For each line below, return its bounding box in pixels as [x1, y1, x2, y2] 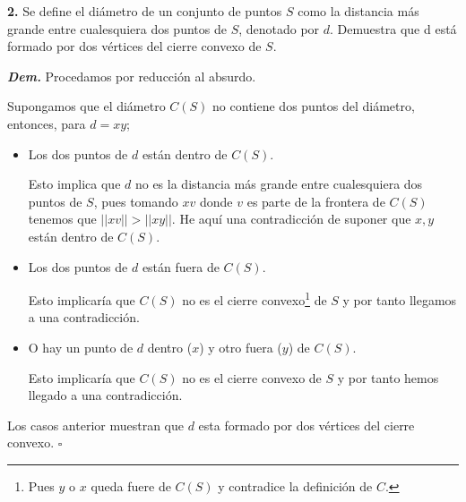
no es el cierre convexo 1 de [182, 288, 327, 309]
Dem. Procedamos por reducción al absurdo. [7, 66, 256, 85]
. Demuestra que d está [330, 19, 457, 38]
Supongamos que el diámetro [7, 97, 166, 115]
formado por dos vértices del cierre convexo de [7, 37, 262, 55]
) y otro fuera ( [199, 337, 282, 356]
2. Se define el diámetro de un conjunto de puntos [7, 2, 282, 20]
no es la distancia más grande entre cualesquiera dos [134, 174, 423, 193]
